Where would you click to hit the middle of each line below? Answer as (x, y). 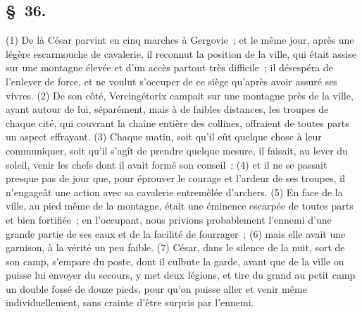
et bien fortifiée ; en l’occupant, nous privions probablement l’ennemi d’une (169, 219)
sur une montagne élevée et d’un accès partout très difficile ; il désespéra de (169, 67)
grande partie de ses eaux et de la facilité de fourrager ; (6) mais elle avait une (176, 233)
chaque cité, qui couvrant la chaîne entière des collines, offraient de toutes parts (177, 122)
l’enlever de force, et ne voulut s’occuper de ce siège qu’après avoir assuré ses (171, 81)
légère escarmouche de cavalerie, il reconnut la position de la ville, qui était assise (181, 53)
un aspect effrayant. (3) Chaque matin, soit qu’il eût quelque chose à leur (164, 137)
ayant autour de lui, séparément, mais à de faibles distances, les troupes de (167, 109)
